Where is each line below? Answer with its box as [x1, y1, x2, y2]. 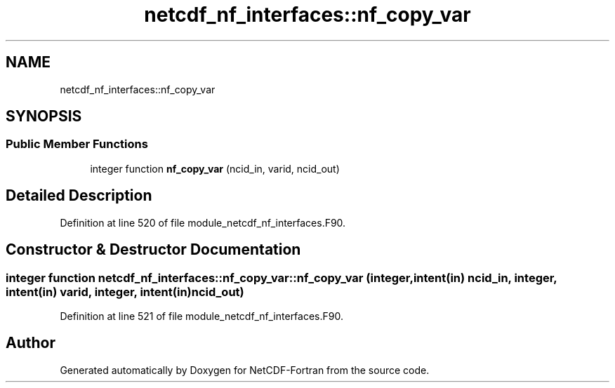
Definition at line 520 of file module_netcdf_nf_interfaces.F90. [60, 216, 346, 229]
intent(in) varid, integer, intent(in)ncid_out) [6, 284, 244, 299]
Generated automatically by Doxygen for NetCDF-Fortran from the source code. [60, 363, 430, 376]
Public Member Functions [6, 137, 148, 152]
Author [6, 334, 55, 352]
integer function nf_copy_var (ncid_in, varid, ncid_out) [90, 162, 340, 175]
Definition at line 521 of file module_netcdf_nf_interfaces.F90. [60, 309, 343, 322]
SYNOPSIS [6, 107, 82, 126]
